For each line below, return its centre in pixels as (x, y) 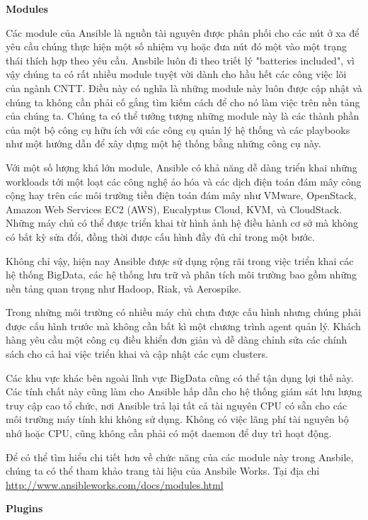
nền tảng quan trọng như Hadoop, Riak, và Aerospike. (123, 288)
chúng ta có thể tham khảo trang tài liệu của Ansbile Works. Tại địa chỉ (163, 471)
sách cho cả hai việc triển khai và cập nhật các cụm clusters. (137, 354)
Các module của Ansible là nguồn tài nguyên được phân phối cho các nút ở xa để (183, 32)
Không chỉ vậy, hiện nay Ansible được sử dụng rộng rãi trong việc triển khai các (180, 260)
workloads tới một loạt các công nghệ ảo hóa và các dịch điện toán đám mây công (184, 181)
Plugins (24, 508)
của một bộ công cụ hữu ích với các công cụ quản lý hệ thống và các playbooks (178, 129)
